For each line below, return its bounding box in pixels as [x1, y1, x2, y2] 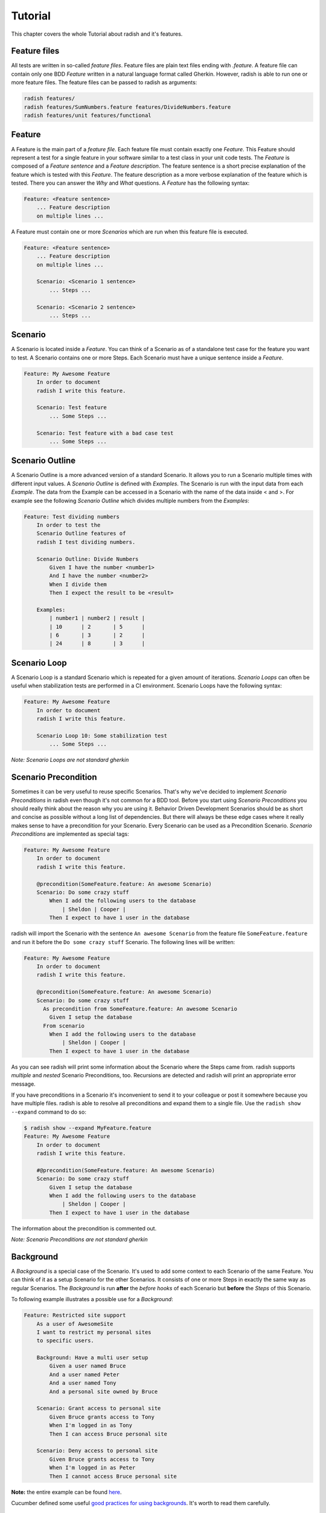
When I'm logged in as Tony [49, 1422, 133, 1429]
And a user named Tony [49, 1380, 117, 1387]
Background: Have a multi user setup [36, 1354, 149, 1361]
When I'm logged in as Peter [49, 1465, 136, 1471]
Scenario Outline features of [36, 530, 126, 537]
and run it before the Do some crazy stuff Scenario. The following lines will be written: [11, 938, 235, 945]
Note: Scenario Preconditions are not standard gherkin [11, 1236, 148, 1243]
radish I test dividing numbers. [36, 539, 136, 545]
